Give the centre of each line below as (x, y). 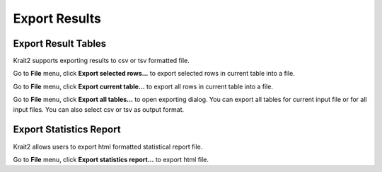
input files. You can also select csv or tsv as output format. (98, 109)
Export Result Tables (60, 44)
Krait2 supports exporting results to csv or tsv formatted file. (102, 61)
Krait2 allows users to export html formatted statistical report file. (108, 147)
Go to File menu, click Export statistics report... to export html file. (111, 159)
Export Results (57, 18)
